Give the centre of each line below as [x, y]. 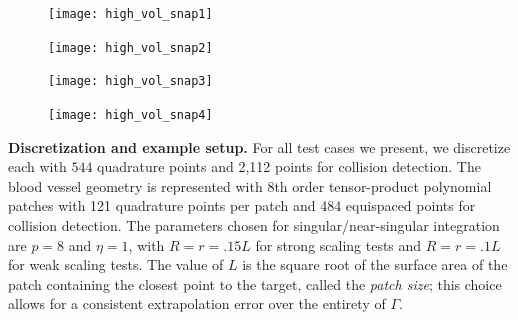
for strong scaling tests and [338, 244]
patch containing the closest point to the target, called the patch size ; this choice [255, 283]
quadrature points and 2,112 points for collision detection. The [289, 166]
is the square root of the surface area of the [375, 264]
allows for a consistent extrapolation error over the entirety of [197, 303]
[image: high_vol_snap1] [130, 14]
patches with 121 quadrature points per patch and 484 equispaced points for [242, 205]
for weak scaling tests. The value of [116, 264]
